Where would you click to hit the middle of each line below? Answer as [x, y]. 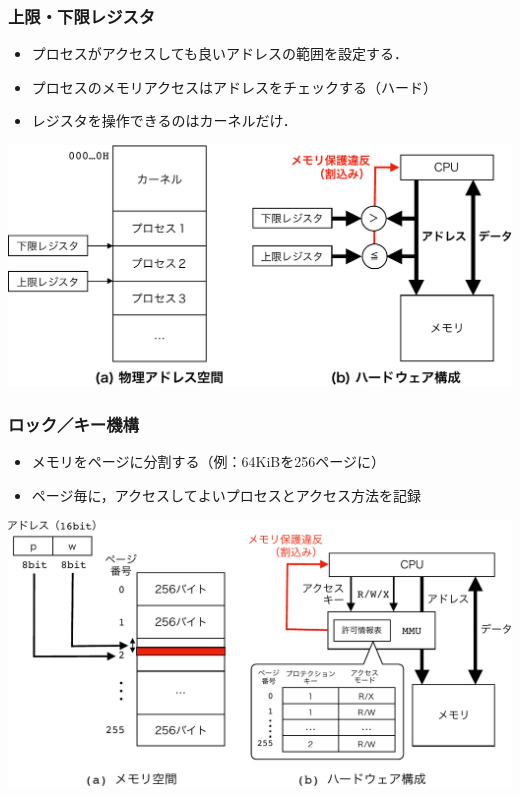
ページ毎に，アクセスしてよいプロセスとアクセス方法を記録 [226, 495]
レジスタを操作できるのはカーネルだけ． [164, 120]
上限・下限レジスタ [82, 15]
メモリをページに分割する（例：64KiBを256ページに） [208, 461]
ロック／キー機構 [73, 424]
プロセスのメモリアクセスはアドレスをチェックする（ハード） [234, 86]
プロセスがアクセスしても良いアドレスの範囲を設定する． [219, 53]
